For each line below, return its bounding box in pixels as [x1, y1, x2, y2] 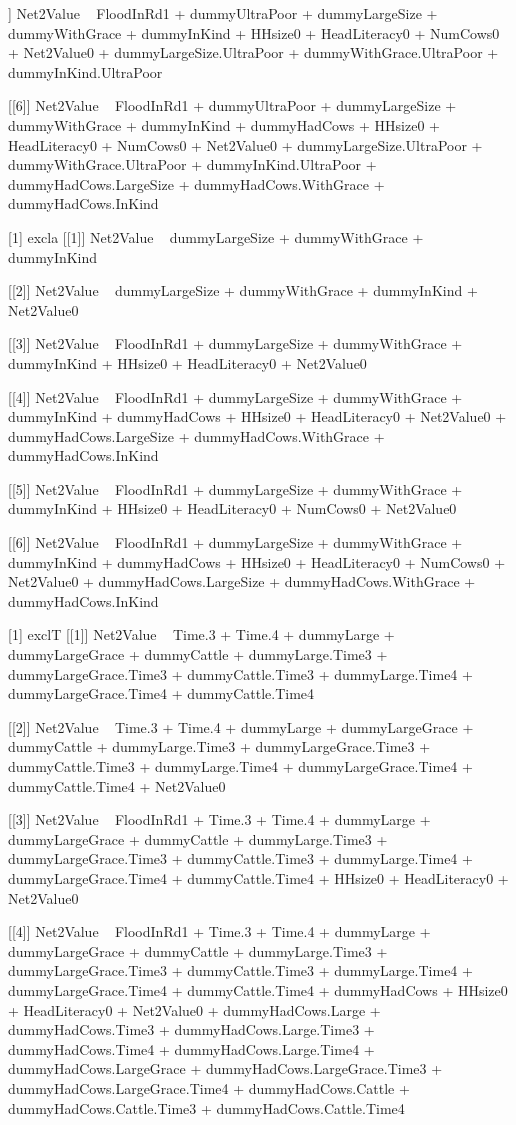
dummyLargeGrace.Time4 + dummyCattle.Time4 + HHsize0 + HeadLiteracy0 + [8, 867, 509, 888]
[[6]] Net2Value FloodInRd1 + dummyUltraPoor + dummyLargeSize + [8, 95, 457, 116]
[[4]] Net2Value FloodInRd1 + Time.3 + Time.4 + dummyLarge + [8, 921, 431, 942]
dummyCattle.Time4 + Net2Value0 [8, 775, 226, 796]
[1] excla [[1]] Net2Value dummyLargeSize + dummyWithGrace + [8, 226, 424, 247]
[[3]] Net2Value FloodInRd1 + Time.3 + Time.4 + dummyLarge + [8, 809, 431, 830]
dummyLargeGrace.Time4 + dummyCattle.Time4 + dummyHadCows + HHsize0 [8, 979, 508, 1000]
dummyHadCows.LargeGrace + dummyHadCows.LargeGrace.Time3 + [8, 1058, 443, 1079]
